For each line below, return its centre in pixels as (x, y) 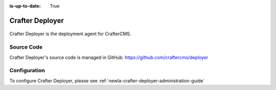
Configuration (27, 71)
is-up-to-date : (25, 6)
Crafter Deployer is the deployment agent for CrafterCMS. (70, 34)
